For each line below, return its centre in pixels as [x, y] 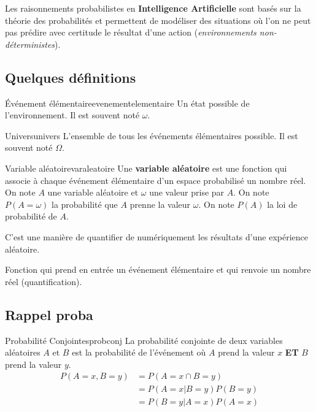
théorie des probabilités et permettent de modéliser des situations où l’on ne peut [158, 20]
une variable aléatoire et [93, 192]
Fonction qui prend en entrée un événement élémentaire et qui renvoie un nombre [158, 269]
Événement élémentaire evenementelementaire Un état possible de [127, 103]
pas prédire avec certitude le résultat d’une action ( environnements [131, 32]
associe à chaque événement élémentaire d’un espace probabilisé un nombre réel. [156, 180]
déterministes [30, 44]
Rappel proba [49, 314]
